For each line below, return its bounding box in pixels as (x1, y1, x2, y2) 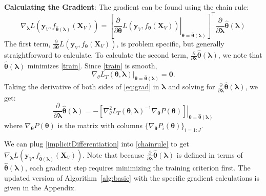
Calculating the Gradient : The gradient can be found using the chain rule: (4, 2, 249, 12)
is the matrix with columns (57, 120, 143, 131)
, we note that (218, 50, 262, 60)
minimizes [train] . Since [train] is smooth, (27, 60, 157, 71)
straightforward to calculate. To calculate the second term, (4, 50, 188, 60)
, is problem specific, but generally (116, 38, 224, 48)
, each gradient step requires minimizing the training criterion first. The (25, 162, 251, 173)
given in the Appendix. (4, 182, 76, 193)
